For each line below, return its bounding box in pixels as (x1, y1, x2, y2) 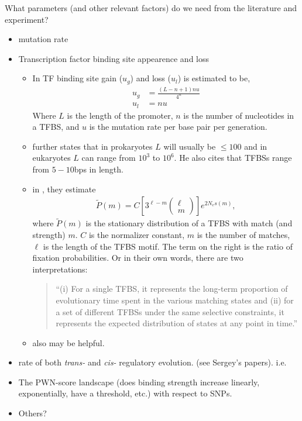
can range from (81, 151, 136, 164)
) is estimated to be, (177, 72, 250, 84)
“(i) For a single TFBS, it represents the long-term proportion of (56, 282, 288, 295)
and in (244, 140, 267, 152)
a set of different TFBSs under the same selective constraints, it (56, 305, 284, 318)
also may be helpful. (32, 336, 105, 348)
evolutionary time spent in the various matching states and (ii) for (56, 294, 294, 306)
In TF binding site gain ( (32, 72, 123, 84)
